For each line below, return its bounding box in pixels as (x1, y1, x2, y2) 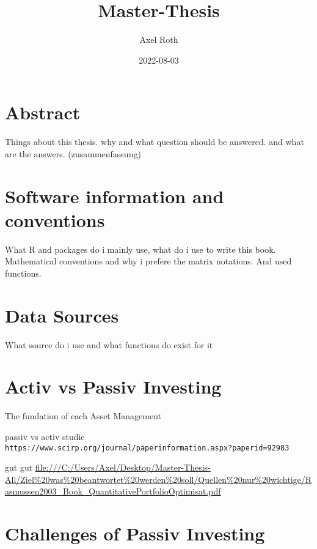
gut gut (5, 461, 33, 474)
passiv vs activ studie (5, 430, 85, 443)
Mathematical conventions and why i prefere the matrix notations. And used (5, 255, 292, 267)
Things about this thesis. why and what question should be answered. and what (5, 135, 304, 148)
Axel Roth (139, 33, 178, 46)
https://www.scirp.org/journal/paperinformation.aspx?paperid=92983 (5, 443, 290, 452)
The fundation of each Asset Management (5, 409, 162, 422)
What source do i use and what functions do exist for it (5, 338, 213, 351)
